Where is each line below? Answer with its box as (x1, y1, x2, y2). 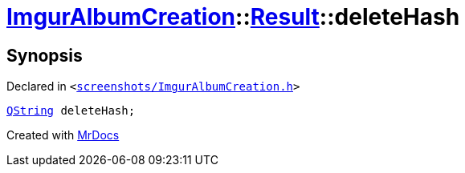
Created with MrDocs (6, 128, 120, 143)
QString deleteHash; (6, 104, 136, 118)
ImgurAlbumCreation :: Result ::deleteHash (6, 3, 460, 30)
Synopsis (6, 45, 83, 66)
